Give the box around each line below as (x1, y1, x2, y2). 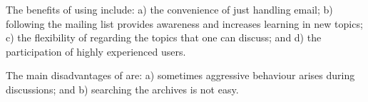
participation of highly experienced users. (6, 44, 186, 58)
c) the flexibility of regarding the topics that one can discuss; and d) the (6, 30, 322, 45)
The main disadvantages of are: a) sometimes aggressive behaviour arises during (6, 68, 355, 83)
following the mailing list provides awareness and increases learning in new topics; (6, 16, 363, 31)
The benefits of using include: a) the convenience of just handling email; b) (6, 1, 333, 16)
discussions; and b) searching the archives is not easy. (6, 81, 239, 96)
